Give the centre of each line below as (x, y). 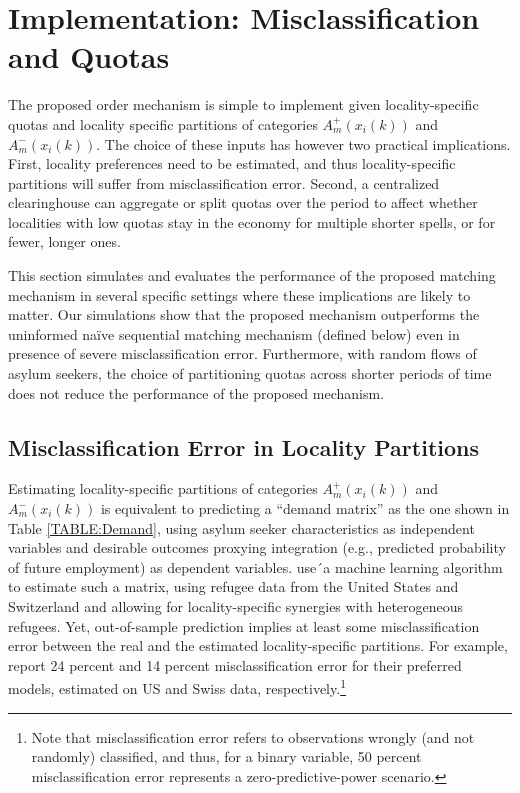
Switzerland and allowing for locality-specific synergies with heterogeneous (236, 605)
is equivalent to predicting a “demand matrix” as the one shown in (305, 508)
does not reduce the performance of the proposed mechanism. (196, 392)
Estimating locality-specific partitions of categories (163, 488)
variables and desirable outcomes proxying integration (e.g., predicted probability (257, 547)
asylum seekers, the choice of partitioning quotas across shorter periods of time (250, 373)
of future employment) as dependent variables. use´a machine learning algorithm (255, 566)
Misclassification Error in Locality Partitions (244, 446)
